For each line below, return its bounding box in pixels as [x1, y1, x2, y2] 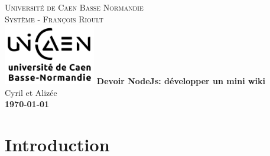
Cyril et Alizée [5, 86, 57, 98]
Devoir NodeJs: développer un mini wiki [96, 74, 266, 87]
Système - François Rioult [5, 12, 104, 25]
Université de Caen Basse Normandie [5, 1, 144, 13]
